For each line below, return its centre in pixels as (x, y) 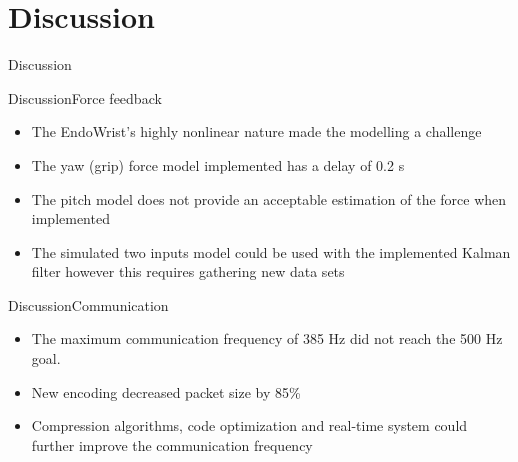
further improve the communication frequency (172, 444)
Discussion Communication (88, 304)
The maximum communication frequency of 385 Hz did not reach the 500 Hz (267, 338)
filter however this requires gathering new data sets (188, 271)
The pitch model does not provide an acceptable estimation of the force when (269, 198)
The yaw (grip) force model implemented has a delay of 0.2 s (218, 164)
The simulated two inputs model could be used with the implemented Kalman (271, 251)
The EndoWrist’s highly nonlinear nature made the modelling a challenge (256, 131)
